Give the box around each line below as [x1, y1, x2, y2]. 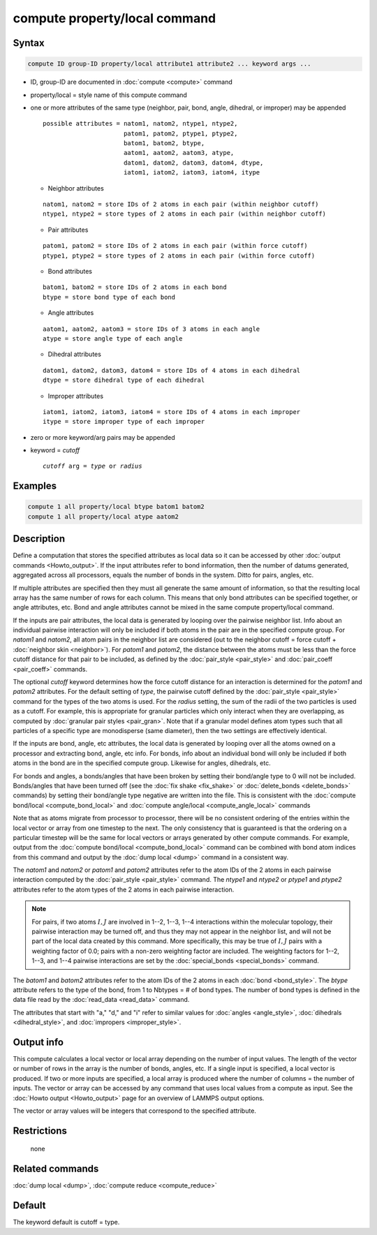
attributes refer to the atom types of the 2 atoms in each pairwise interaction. [13, 885, 235, 894]
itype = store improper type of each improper [43, 417, 205, 426]
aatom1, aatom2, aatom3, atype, [123, 149, 235, 157]
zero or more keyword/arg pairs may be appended [30, 433, 175, 441]
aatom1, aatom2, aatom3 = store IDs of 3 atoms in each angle [43, 325, 260, 333]
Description [13, 533, 66, 545]
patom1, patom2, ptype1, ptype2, [123, 129, 238, 138]
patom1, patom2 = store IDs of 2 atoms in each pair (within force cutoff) [43, 242, 308, 250]
